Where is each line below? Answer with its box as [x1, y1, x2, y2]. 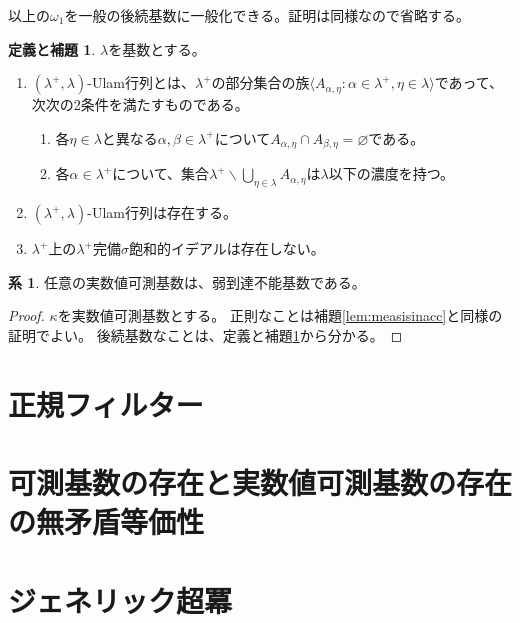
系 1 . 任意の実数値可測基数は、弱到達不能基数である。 [8, 271, 366, 292]
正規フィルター [8, 383, 204, 424]
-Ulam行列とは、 [87, 72, 195, 93]
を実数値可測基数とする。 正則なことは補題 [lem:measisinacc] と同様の [57, 305, 503, 326]
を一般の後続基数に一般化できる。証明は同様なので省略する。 [64, 5, 471, 25]
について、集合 [112, 163, 210, 184]
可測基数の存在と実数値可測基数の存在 [8, 461, 513, 502]
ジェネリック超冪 [8, 579, 233, 620]
